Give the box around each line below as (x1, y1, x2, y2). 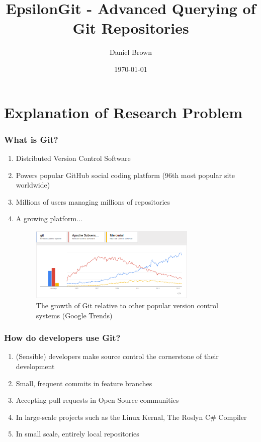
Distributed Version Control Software (16, 152, 131, 163)
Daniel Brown (109, 47, 152, 57)
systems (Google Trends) (36, 310, 113, 320)
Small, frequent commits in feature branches (16, 378, 152, 388)
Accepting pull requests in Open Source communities (16, 395, 179, 405)
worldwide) (16, 180, 50, 190)
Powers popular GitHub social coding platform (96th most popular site (16, 169, 235, 180)
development (16, 361, 55, 372)
